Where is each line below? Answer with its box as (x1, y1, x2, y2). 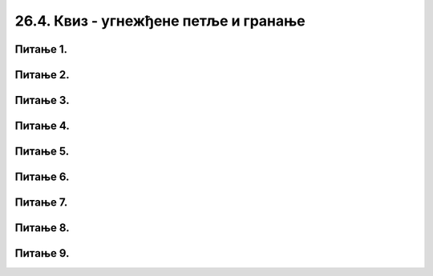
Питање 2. (14, 68, 70, 82)
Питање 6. (14, 170, 70, 184)
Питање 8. (14, 221, 70, 235)
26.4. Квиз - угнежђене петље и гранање (14, 12, 306, 30)
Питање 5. (14, 145, 70, 158)
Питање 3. (14, 94, 70, 107)
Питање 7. (14, 196, 68, 210)
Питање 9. (14, 246, 70, 260)
